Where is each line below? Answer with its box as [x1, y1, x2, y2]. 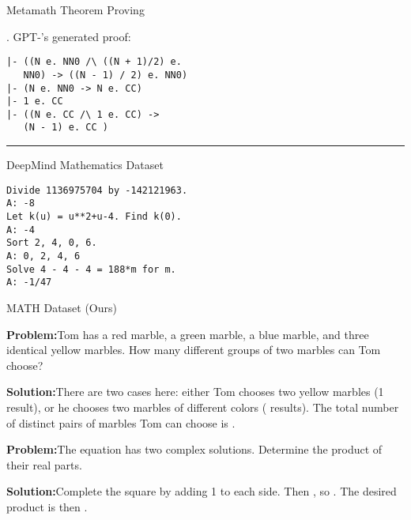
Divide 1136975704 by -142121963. [6, 184, 188, 196]
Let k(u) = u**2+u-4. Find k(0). [6, 211, 182, 223]
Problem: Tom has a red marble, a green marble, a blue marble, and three [6, 326, 369, 342]
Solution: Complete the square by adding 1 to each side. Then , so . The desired [6, 483, 397, 499]
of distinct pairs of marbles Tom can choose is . [6, 414, 236, 431]
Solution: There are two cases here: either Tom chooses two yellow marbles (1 [6, 383, 384, 400]
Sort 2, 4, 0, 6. [6, 237, 97, 249]
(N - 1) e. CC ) [23, 122, 108, 134]
